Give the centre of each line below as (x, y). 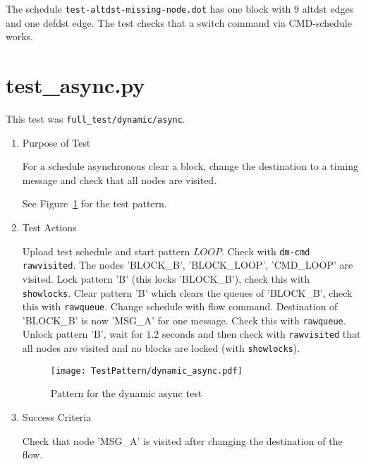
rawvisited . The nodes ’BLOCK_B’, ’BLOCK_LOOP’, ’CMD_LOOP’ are (188, 265)
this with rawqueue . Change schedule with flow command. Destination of (180, 306)
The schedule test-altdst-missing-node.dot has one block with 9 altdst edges (180, 8)
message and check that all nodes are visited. (120, 179)
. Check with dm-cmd (266, 251)
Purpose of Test (56, 142)
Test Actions (49, 227)
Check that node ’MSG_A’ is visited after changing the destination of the (182, 440)
